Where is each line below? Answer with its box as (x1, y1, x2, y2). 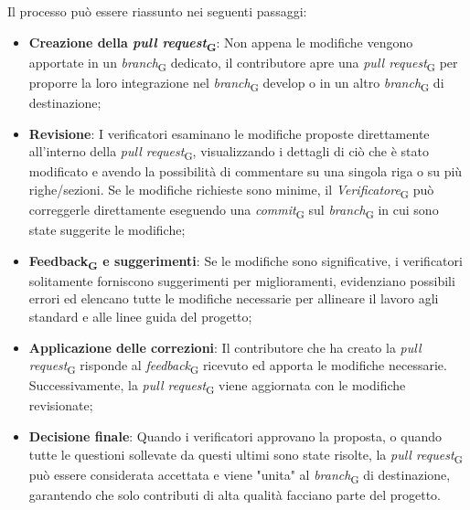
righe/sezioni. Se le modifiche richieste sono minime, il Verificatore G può (28, 179, 434, 201)
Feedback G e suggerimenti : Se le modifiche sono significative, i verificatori (28, 250, 463, 272)
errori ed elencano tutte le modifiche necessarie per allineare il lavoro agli (28, 289, 439, 308)
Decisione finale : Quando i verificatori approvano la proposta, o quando (28, 427, 443, 446)
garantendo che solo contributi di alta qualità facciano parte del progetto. (28, 484, 442, 504)
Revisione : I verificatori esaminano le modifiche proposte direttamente (28, 123, 430, 143)
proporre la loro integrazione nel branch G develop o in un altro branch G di (28, 72, 444, 94)
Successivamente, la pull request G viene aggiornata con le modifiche (28, 376, 406, 398)
